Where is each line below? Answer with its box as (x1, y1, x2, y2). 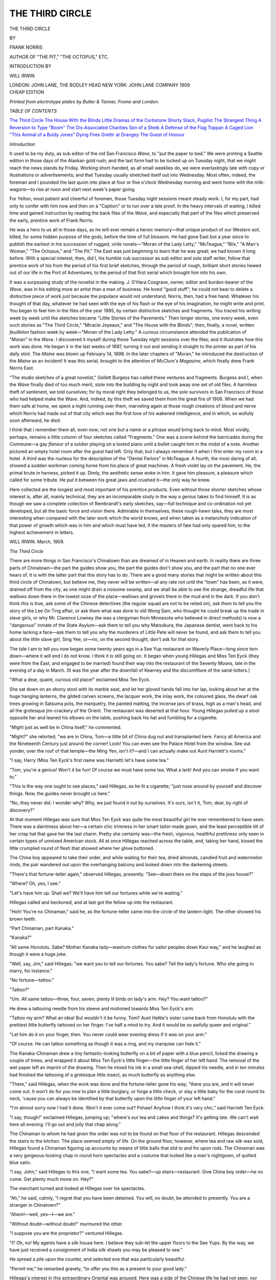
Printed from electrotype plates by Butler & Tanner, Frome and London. (9, 98, 159, 104)
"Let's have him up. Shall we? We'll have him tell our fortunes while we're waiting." (9, 890, 183, 896)
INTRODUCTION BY (9, 63, 52, 69)
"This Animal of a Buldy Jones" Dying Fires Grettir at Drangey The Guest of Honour (9, 132, 185, 138)
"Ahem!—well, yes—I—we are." (9, 1211, 75, 1218)
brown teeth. (9, 915, 37, 922)
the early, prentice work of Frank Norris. (9, 217, 94, 223)
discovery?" (9, 807, 35, 813)
